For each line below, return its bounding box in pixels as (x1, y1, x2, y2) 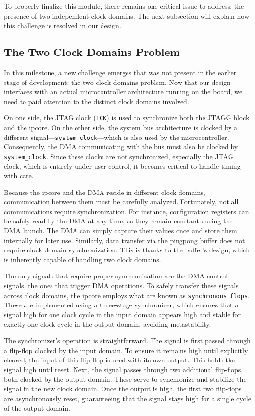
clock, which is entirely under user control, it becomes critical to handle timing (4, 161, 241, 171)
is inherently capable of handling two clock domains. (4, 254, 161, 264)
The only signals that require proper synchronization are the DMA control (4, 271, 228, 281)
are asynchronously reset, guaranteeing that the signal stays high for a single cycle (4, 393, 251, 403)
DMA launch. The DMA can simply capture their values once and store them (4, 225, 237, 236)
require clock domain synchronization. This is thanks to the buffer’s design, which (4, 245, 250, 255)
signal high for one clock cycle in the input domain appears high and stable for (4, 309, 241, 319)
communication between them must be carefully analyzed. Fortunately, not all (4, 196, 239, 207)
